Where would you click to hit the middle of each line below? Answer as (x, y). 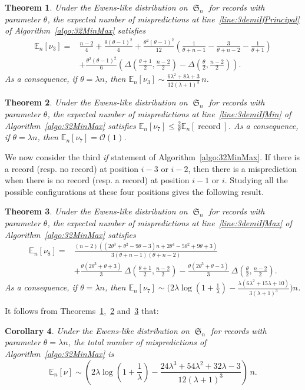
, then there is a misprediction (243, 168)
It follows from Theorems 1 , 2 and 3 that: (82, 311)
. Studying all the (256, 180)
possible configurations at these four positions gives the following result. (134, 191)
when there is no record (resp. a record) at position (97, 180)
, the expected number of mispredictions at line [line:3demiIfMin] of (169, 113)
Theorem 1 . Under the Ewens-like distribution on (96, 7)
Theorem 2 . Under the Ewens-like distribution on (96, 102)
